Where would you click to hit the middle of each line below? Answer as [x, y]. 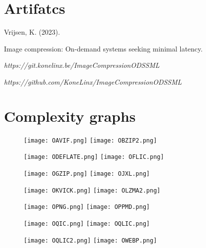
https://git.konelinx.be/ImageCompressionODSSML [82, 65]
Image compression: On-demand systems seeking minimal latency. [103, 48]
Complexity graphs [70, 116]
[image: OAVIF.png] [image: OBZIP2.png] [90, 140]
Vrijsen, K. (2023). [32, 32]
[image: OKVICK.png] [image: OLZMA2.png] [92, 190]
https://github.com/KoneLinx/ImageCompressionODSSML [93, 81]
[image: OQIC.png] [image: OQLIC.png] [87, 223]
